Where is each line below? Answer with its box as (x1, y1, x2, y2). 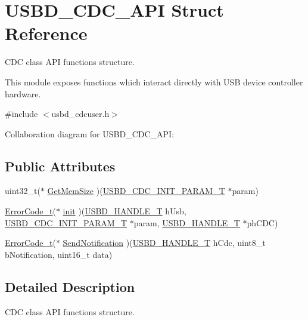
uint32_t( (5, 184, 41, 197)
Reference (5, 21, 88, 45)
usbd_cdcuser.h (51, 107, 110, 120)
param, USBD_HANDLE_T (133, 216, 240, 229)
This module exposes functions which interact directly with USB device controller (5, 75, 303, 88)
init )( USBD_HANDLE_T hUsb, (63, 205, 186, 217)
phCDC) (247, 216, 278, 229)
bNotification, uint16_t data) (5, 248, 113, 260)
